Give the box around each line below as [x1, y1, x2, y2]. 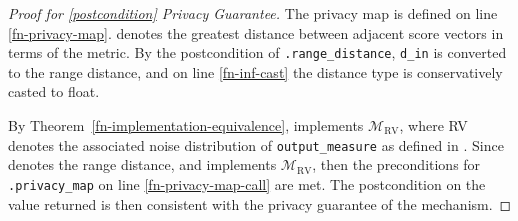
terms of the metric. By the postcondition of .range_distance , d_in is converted [8, 42, 507, 63]
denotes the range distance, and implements [8, 154, 277, 175]
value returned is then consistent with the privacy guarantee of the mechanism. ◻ [8, 193, 512, 214]
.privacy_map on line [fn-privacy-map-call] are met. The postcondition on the [8, 173, 486, 194]
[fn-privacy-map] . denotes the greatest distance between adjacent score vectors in [8, 22, 504, 43]
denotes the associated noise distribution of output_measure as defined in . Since [8, 134, 504, 155]
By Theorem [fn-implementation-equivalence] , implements [8, 115, 364, 136]
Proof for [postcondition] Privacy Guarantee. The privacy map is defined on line [8, 3, 498, 23]
